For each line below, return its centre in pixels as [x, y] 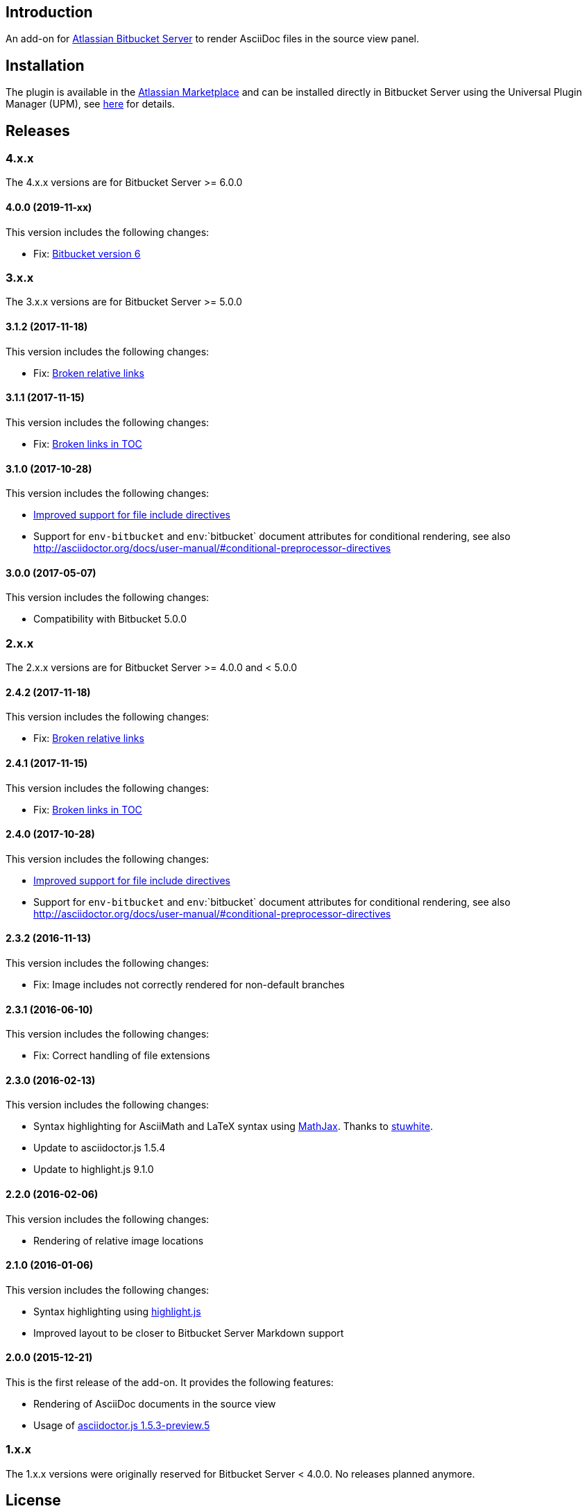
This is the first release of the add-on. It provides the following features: [170, 1383]
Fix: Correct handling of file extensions [122, 1056]
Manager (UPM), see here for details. [90, 104]
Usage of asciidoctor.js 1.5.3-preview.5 [122, 1426]
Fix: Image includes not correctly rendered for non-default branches [189, 984]
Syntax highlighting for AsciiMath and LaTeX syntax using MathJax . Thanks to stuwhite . [233, 1126]
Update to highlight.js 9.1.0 [94, 1170]
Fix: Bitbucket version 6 [87, 253]
